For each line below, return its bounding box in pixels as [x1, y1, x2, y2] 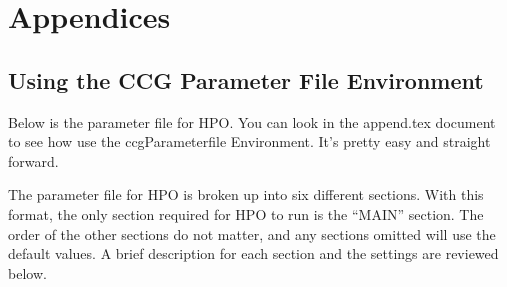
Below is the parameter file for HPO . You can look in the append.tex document [8, 111, 496, 132]
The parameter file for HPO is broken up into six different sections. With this [8, 184, 484, 205]
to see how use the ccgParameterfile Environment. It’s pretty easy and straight [8, 131, 491, 152]
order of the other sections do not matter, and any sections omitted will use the [8, 223, 496, 244]
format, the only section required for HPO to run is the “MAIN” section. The [8, 203, 484, 224]
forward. [8, 150, 59, 171]
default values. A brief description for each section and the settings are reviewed [8, 243, 499, 264]
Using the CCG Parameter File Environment [8, 64, 484, 95]
